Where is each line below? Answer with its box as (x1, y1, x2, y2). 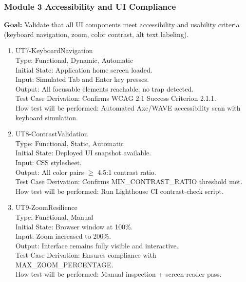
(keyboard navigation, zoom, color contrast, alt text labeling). (4, 29, 189, 39)
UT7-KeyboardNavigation (15, 45, 93, 56)
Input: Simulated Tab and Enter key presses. (15, 74, 149, 84)
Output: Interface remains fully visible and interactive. (15, 240, 179, 250)
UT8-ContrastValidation (15, 129, 88, 139)
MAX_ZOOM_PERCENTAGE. (15, 259, 114, 269)
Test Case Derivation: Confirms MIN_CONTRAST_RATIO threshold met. (15, 176, 243, 187)
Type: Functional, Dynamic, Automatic (15, 55, 133, 65)
